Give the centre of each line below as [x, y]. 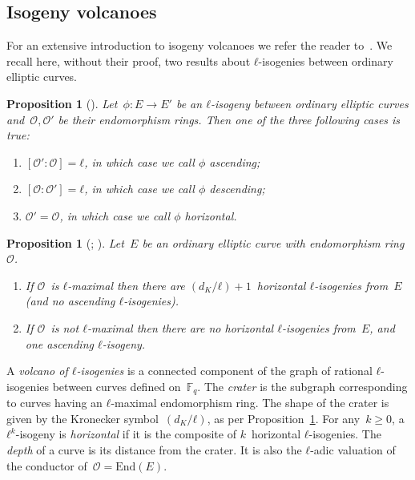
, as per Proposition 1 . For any [284, 418]
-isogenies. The [345, 434]
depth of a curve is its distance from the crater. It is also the [154, 449]
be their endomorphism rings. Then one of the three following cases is [229, 119]
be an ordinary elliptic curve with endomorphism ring [273, 242]
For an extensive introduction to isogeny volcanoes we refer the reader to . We [199, 45]
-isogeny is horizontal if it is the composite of [126, 434]
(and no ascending [70, 301]
